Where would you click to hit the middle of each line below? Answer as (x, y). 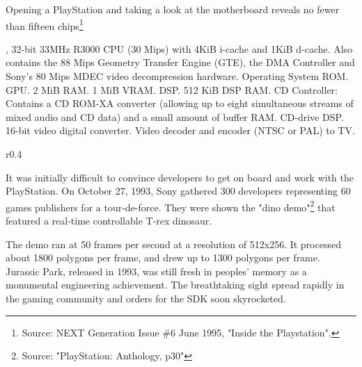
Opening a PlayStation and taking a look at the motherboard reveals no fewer (173, 9)
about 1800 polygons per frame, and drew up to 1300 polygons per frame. (163, 258)
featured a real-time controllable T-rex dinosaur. (109, 221)
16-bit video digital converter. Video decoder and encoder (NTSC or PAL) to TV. (180, 130)
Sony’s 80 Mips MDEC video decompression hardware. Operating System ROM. (177, 76)
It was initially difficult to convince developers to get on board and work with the (180, 177)
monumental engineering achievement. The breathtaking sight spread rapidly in (175, 285)
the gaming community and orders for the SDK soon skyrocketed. (146, 298)
